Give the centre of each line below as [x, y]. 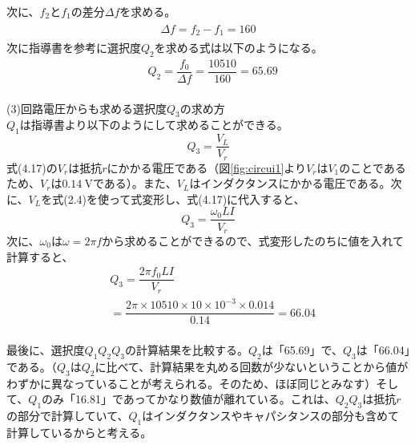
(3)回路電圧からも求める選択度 [87, 108]
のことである [373, 167]
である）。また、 [135, 183]
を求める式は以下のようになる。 [238, 48]
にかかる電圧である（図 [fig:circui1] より [207, 167]
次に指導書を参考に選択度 [74, 48]
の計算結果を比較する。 [186, 349]
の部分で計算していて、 [68, 415]
